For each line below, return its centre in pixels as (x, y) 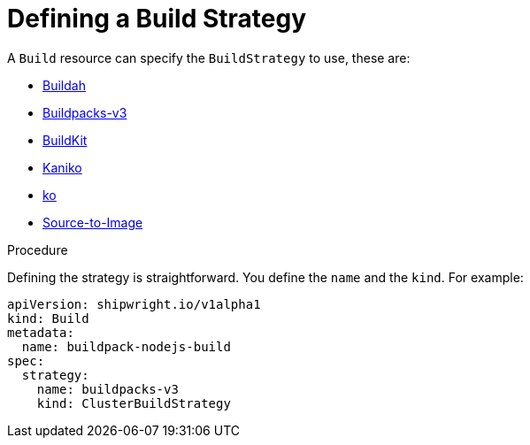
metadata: (41, 332)
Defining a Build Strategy (157, 19)
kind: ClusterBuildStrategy (134, 403)
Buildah (64, 85)
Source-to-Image (93, 222)
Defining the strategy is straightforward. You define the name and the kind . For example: (265, 277)
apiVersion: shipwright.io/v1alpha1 (134, 304)
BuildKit (65, 140)
